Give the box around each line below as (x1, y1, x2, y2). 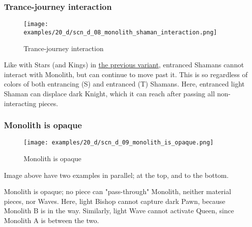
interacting (4, 98, 36, 108)
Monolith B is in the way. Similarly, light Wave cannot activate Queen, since (4, 205, 234, 216)
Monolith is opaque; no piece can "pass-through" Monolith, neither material (4, 186, 231, 197)
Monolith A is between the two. (4, 215, 99, 225)
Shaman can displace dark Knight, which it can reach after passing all (4, 88, 215, 98)
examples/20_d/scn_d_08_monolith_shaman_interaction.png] (24, 28, 217, 36)
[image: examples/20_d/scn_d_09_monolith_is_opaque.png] (24, 139, 214, 146)
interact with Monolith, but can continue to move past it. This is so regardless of (4, 69, 248, 79)
